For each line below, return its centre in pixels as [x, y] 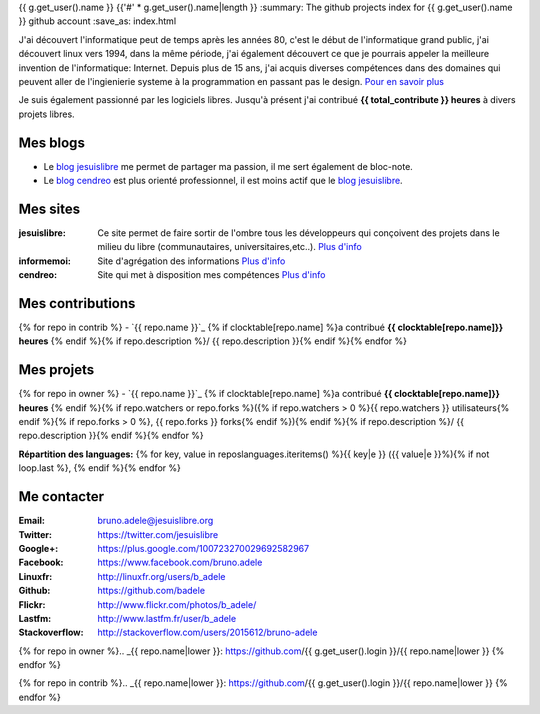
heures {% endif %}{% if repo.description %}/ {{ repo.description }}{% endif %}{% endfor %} [212, 341]
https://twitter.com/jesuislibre [158, 534]
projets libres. [46, 114]
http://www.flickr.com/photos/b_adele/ [177, 604]
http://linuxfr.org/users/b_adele [161, 576]
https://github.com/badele [151, 591]
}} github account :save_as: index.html [97, 21]
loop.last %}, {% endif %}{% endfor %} [100, 468]
